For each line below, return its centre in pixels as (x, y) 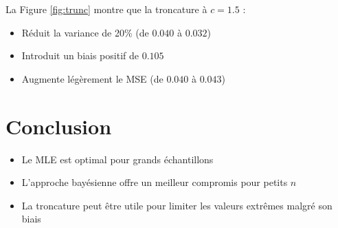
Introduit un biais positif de (80, 55)
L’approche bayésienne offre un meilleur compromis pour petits (155, 182)
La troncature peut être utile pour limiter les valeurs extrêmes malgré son (177, 205)
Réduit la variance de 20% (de (85, 32)
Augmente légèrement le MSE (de (92, 78)
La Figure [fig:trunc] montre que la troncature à (106, 9)
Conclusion (59, 126)
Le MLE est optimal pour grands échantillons (117, 159)
